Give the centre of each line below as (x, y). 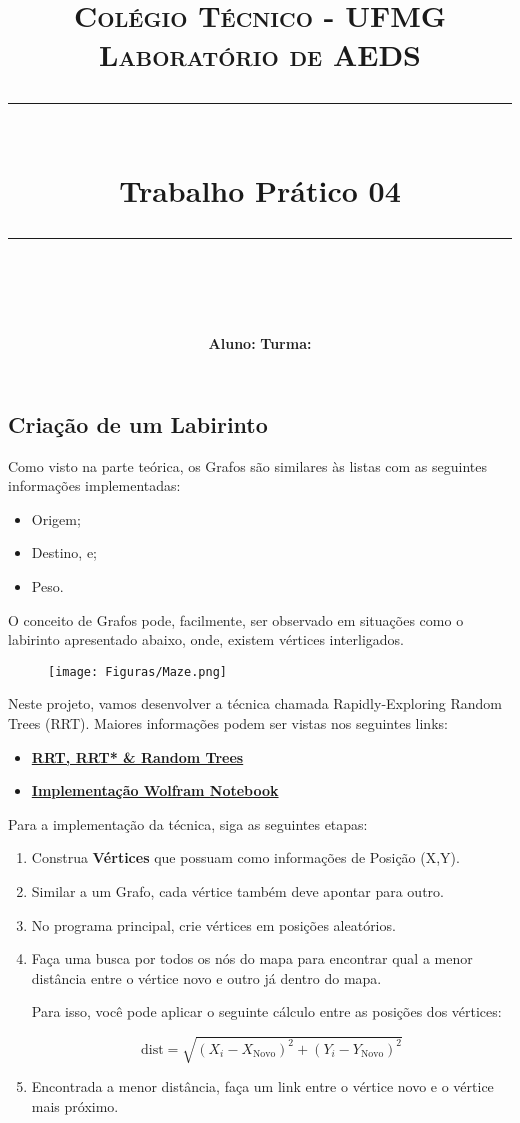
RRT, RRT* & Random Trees (137, 756)
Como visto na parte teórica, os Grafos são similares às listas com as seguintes (248, 465)
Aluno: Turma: (260, 343)
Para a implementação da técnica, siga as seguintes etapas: (188, 823)
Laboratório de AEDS (260, 54)
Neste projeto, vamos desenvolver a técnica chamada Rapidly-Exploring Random (255, 703)
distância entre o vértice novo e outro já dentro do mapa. (206, 977)
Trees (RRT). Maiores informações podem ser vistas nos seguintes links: (228, 722)
